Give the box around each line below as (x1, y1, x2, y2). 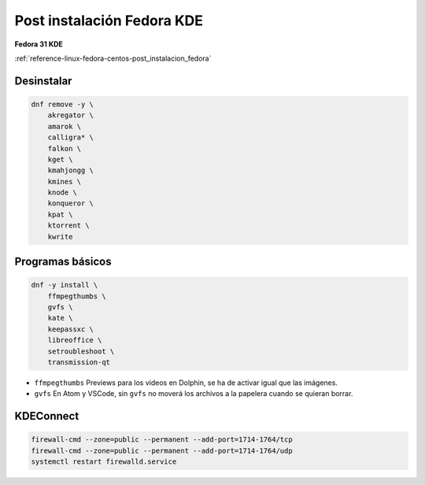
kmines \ (47, 177, 82, 186)
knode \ (47, 188, 78, 197)
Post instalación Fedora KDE (14, 12, 204, 29)
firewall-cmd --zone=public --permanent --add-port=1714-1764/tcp (31, 435, 293, 444)
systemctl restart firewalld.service (31, 457, 177, 466)
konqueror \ (47, 199, 94, 208)
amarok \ (47, 122, 82, 131)
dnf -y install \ (31, 280, 98, 290)
